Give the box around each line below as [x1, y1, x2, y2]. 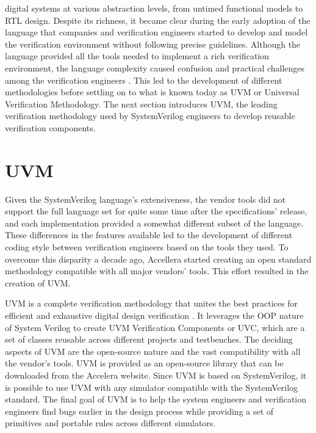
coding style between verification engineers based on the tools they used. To [5, 241, 289, 253]
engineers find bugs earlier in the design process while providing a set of [5, 404, 274, 417]
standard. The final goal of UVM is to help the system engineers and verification [5, 393, 307, 406]
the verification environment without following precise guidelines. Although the [5, 37, 301, 50]
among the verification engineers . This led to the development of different [5, 73, 282, 86]
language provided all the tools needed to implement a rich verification [5, 49, 270, 62]
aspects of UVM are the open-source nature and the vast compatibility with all [5, 344, 301, 357]
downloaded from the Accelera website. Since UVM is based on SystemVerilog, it [5, 368, 307, 381]
